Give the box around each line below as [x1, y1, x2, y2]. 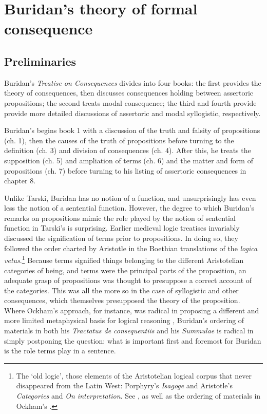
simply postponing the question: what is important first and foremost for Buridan [4, 335, 261, 346]
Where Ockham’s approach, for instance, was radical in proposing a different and [4, 305, 259, 315]
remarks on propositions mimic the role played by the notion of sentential [4, 212, 236, 223]
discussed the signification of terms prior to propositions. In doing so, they [4, 233, 238, 243]
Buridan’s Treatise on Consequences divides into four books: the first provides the [4, 77, 261, 88]
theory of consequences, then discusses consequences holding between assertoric [4, 87, 253, 98]
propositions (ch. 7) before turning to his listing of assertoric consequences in [4, 165, 246, 176]
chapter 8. [4, 175, 36, 186]
